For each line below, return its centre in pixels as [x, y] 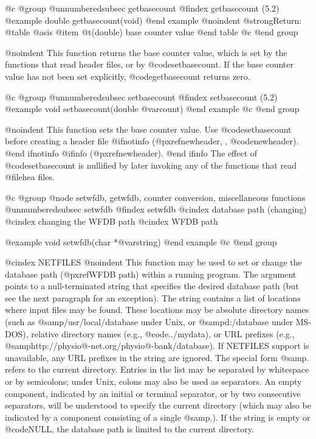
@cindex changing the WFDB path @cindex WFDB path [112, 221]
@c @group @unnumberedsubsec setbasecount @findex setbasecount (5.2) [141, 97]
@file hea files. [30, 177]
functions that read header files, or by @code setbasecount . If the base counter [149, 64]
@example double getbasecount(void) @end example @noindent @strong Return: [153, 20]
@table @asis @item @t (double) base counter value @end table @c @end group [152, 32]
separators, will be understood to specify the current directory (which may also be [158, 405]
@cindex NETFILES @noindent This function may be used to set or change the [153, 262]
